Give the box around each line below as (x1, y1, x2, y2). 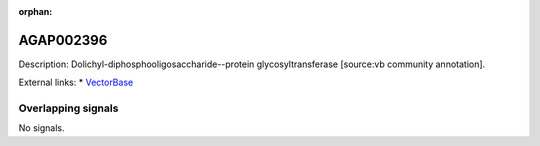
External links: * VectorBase (18, 76, 134, 89)
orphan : (18, 6, 53, 17)
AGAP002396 (18, 31, 108, 49)
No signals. (18, 122, 65, 134)
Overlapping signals (18, 101, 119, 115)
